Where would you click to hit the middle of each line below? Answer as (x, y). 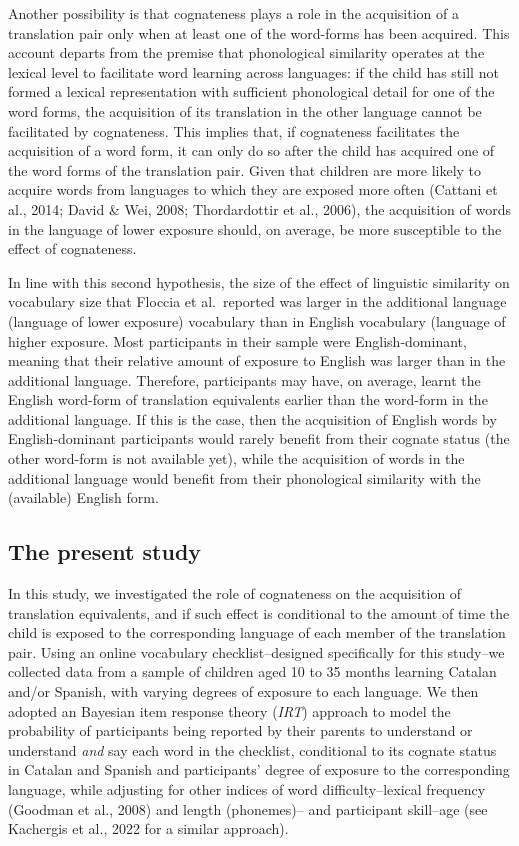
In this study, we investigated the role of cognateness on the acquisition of (235, 593)
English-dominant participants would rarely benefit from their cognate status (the (259, 438)
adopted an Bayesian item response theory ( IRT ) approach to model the (229, 710)
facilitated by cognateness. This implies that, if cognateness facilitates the (234, 130)
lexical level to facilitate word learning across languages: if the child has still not (253, 71)
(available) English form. (83, 497)
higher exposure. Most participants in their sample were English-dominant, (237, 340)
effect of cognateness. (72, 248)
